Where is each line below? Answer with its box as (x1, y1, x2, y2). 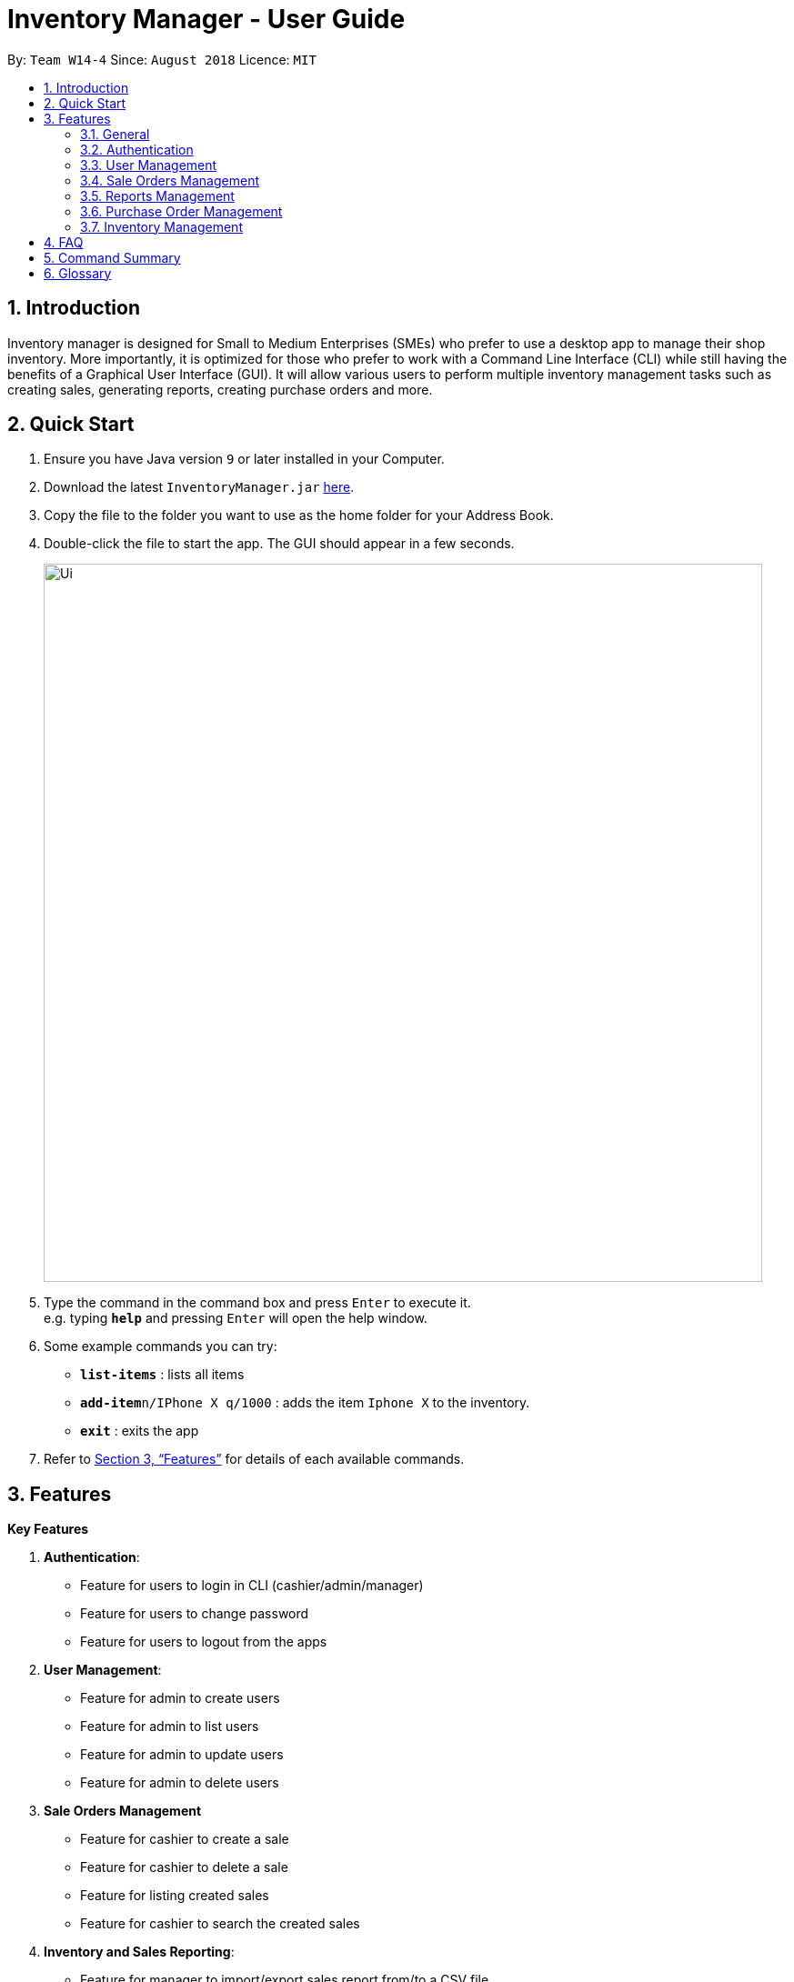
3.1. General (80, 125, 150, 142)
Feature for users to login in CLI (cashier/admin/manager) (80, 1577, 424, 1594)
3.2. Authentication (80, 141, 194, 157)
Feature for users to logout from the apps (80, 1634, 327, 1650)
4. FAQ (44, 234, 84, 250)
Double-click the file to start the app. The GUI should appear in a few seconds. (44, 536, 515, 552)
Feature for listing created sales (80, 1887, 269, 1904)
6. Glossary (44, 265, 112, 281)
